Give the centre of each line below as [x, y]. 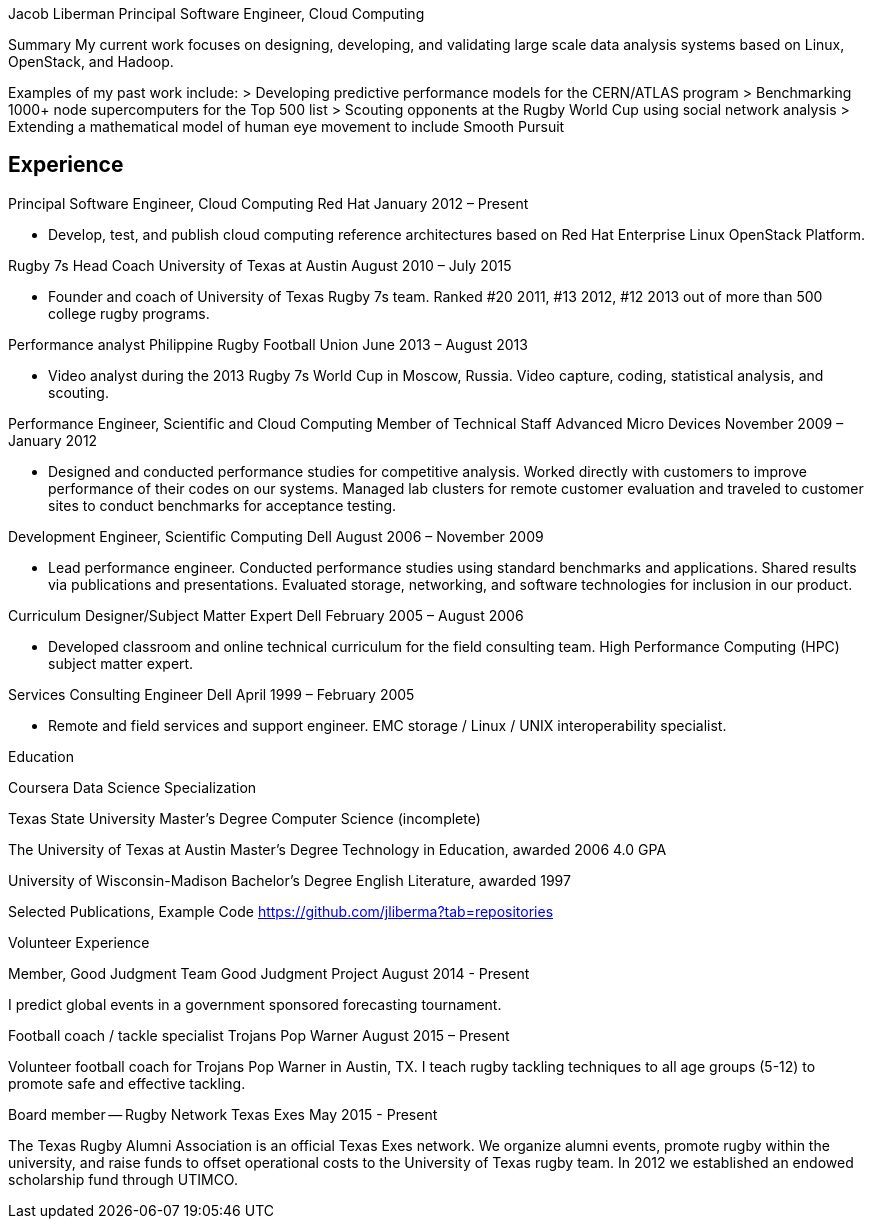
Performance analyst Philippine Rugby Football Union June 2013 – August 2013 [268, 344]
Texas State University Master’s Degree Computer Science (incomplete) [244, 818]
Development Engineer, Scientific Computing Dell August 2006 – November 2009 [276, 536]
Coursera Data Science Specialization [132, 787]
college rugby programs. [129, 313]
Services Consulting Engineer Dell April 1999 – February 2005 [211, 694]
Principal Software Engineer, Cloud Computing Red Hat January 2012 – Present [268, 203]
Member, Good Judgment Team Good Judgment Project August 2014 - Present [269, 973]
